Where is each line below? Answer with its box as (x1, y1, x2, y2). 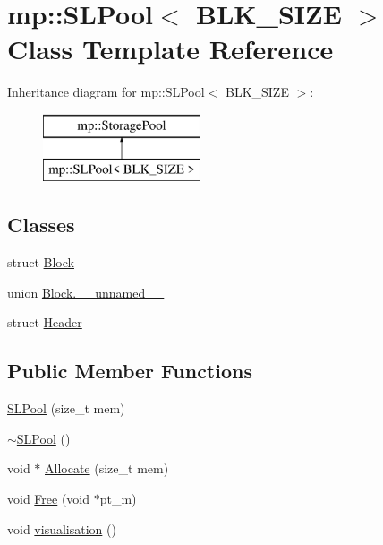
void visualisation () (7, 519, 116, 538)
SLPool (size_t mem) (7, 399, 125, 418)
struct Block (7, 253, 74, 272)
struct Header (7, 313, 82, 332)
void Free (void (7, 489, 90, 508)
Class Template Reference (7, 30, 334, 67)
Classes (7, 211, 75, 238)
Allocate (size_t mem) (45, 459, 169, 478)
